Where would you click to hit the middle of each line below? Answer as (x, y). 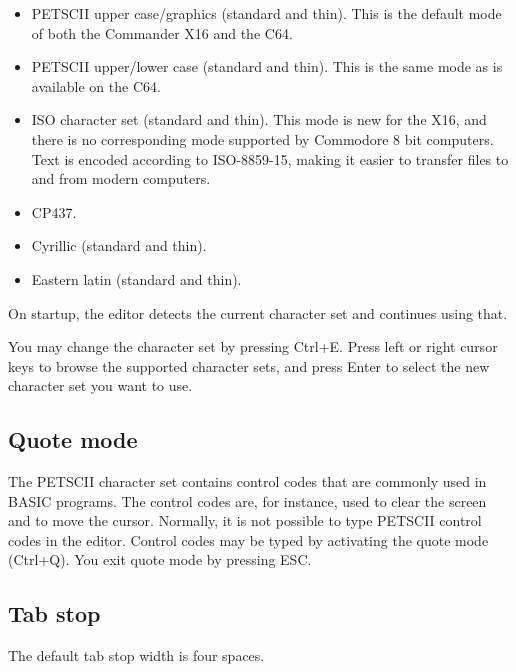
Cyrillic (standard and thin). (119, 245)
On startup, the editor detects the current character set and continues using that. (258, 312)
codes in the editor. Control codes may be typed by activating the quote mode (248, 539)
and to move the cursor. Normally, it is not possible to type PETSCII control (245, 520)
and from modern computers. (121, 178)
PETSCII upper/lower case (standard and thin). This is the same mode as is (267, 66)
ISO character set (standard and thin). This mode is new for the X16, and (259, 119)
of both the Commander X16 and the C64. (162, 32)
